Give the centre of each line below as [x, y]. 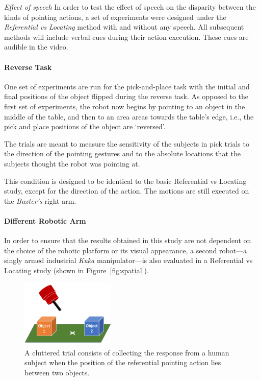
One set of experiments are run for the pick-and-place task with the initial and [127, 86]
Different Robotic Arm [45, 220]
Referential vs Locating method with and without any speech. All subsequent [124, 27]
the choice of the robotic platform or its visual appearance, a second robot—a [126, 250]
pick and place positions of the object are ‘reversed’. [85, 126]
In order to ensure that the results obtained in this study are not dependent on [128, 240]
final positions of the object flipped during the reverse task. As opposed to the [126, 96]
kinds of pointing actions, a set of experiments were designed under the [115, 17]
